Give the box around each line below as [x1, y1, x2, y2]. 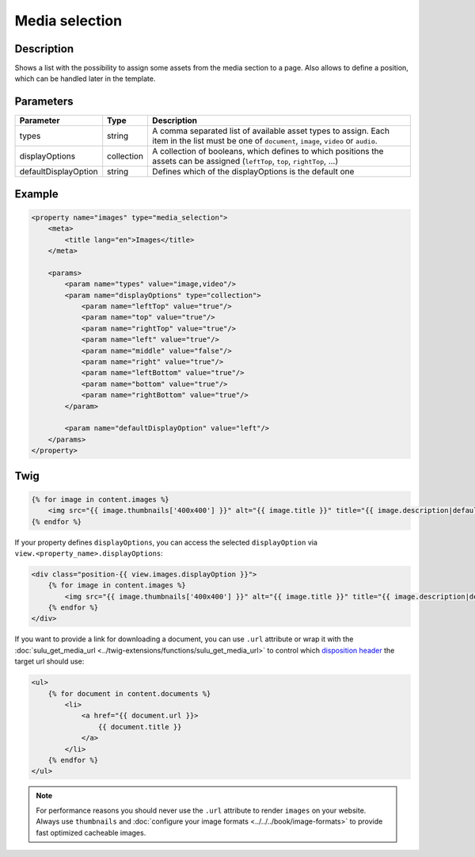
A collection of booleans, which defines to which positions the [151, 146, 384, 157]
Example [14, 187, 59, 201]
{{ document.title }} [97, 722, 182, 731]
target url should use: [14, 656, 85, 666]
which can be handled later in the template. [14, 74, 156, 83]
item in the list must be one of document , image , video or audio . [151, 136, 378, 147]
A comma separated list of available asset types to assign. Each [151, 125, 389, 136]
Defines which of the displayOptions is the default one [151, 166, 355, 178]
